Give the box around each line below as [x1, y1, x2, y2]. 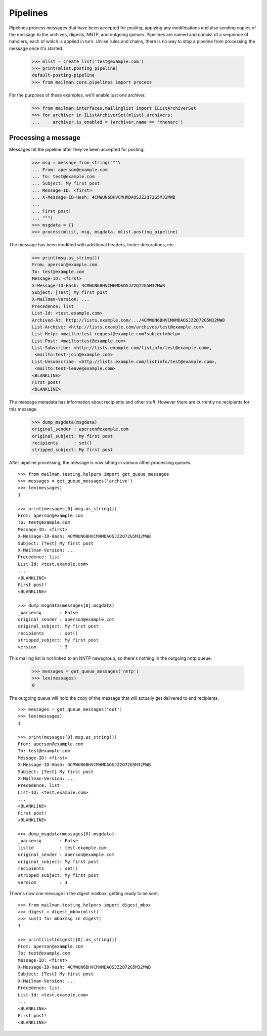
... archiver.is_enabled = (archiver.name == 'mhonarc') [32, 119, 183, 125]
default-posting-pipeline [32, 72, 95, 78]
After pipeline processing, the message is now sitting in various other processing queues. [9, 460, 192, 466]
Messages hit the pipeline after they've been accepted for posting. [9, 146, 145, 153]
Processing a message [9, 134, 81, 142]
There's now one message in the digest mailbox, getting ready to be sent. [9, 891, 159, 897]
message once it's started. [9, 45, 64, 51]
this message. [9, 406, 38, 412]
